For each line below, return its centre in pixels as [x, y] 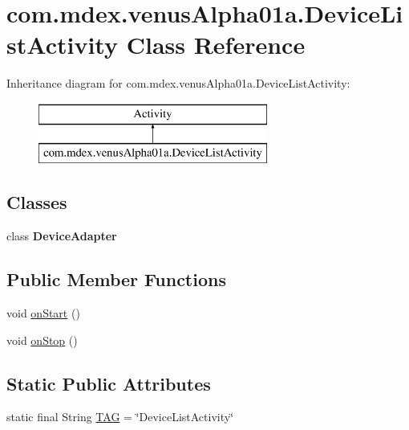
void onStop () [42, 340]
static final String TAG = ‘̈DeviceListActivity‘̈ [120, 417]
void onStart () [43, 313]
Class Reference [216, 45]
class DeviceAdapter [62, 236]
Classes [37, 202]
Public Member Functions [116, 279]
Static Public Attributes [109, 383]
